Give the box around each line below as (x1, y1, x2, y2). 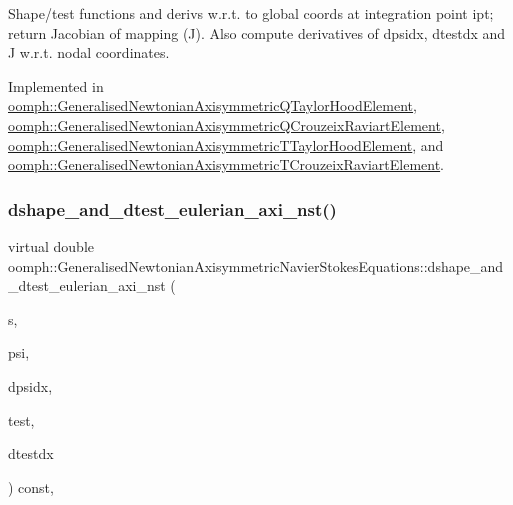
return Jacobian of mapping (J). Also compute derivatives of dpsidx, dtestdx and (8, 22, 506, 43)
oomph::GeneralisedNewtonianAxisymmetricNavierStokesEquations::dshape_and (8, 255, 504, 276)
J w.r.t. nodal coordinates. (8, 42, 170, 63)
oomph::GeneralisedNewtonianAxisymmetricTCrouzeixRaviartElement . (8, 154, 445, 175)
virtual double (8, 235, 95, 256)
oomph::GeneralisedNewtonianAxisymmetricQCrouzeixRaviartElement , (8, 114, 445, 135)
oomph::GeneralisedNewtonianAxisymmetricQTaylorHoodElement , (8, 95, 417, 116)
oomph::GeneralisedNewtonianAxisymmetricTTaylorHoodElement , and (8, 134, 444, 155)
